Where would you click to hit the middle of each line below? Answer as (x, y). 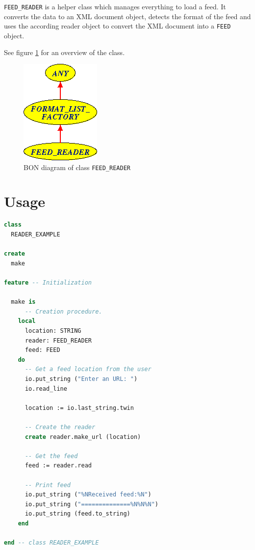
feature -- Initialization (48, 283)
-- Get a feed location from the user (88, 369)
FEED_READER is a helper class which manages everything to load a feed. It (115, 6)
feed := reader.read (58, 466)
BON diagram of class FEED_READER (77, 167)
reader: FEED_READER (58, 340)
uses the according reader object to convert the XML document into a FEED (117, 26)
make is (23, 302)
